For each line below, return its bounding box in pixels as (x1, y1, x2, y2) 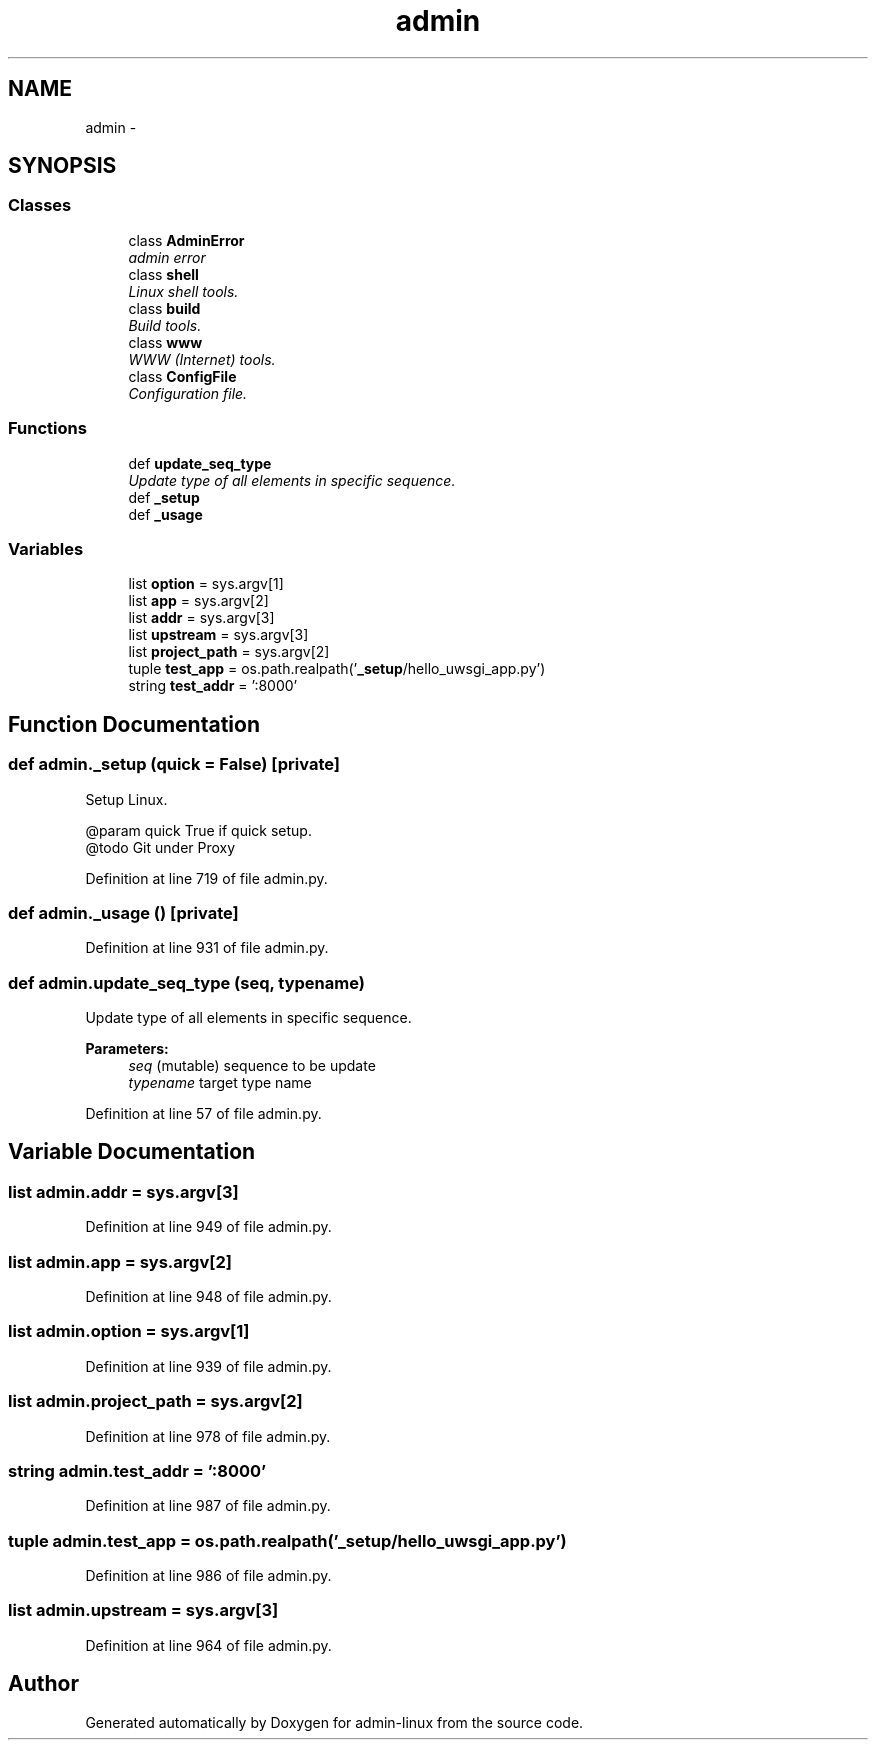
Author (8, 1671, 79, 1697)
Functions (8, 418, 87, 439)
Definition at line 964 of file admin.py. (85, 1636, 332, 1654)
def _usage (128, 505, 203, 523)
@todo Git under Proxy (85, 838, 236, 856)
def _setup (128, 488, 200, 506)
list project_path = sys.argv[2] (128, 643, 330, 661)
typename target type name (128, 1074, 312, 1092)
